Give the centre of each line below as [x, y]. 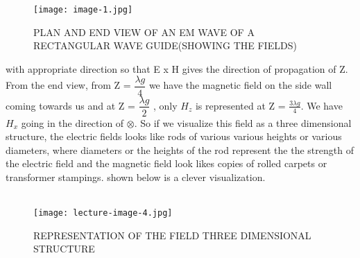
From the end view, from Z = [68, 85]
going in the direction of [72, 122]
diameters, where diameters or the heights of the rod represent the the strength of [180, 149]
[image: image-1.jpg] [83, 10]
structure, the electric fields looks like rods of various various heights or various [174, 136]
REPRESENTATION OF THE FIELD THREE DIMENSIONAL [172, 235]
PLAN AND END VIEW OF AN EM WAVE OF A [144, 32]
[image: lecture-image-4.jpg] [103, 213]
